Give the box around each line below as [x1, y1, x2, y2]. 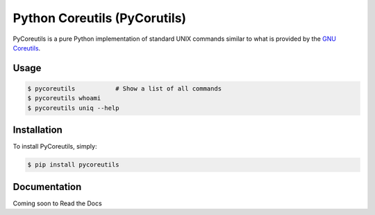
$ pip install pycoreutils [27, 161, 119, 169]
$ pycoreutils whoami [27, 94, 101, 102]
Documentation [12, 180, 82, 193]
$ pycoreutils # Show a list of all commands [27, 84, 222, 93]
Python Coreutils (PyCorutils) [12, 10, 187, 26]
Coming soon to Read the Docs [12, 199, 102, 207]
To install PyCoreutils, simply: [12, 142, 97, 151]
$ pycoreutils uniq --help [27, 104, 119, 112]
